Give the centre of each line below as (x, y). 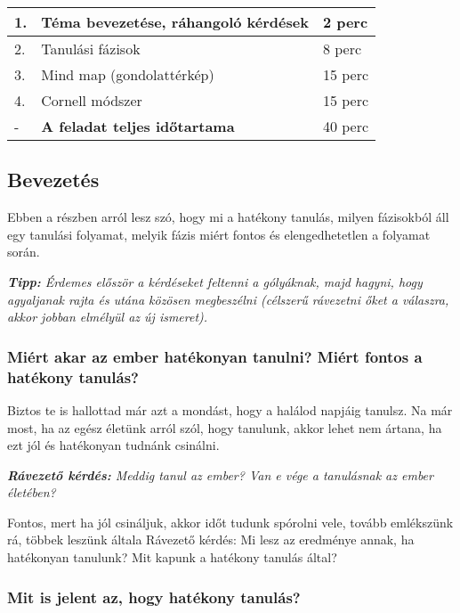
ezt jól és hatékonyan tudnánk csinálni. (113, 445)
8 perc (342, 49)
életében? (32, 492)
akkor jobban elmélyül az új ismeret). (108, 317)
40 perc (346, 126)
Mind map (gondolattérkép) (128, 74)
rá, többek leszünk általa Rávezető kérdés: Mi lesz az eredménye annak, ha (211, 539)
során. (24, 252)
